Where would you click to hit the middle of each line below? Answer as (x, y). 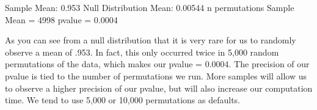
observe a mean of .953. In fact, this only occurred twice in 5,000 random (142, 52)
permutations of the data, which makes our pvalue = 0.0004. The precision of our (157, 64)
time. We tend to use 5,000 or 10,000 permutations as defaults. (122, 100)
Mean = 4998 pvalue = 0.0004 (61, 19)
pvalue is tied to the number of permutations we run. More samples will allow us (156, 75)
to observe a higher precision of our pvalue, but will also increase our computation (159, 88)
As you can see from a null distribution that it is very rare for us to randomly (151, 40)
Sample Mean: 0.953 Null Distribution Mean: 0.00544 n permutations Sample (150, 7)
